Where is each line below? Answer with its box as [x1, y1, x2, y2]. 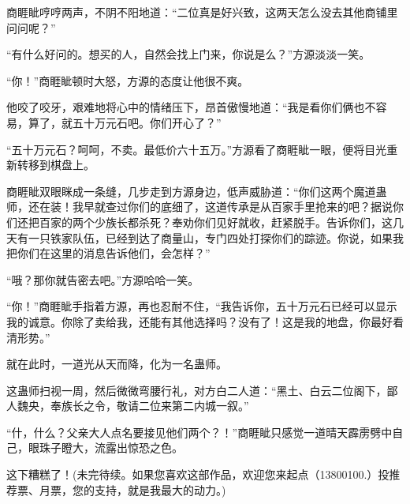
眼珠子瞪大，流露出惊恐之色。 [28, 439, 183, 456]
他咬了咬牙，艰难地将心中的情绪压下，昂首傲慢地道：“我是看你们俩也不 [6, 99, 376, 115]
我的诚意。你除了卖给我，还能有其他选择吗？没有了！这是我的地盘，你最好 [6, 313, 393, 329]
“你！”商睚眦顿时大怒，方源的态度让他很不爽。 [6, 72, 249, 88]
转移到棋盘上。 [17, 156, 95, 173]
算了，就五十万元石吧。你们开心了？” [28, 114, 222, 130]
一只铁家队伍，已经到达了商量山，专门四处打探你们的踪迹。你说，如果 [28, 229, 393, 246]
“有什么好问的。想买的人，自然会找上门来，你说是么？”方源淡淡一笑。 [6, 46, 371, 62]
